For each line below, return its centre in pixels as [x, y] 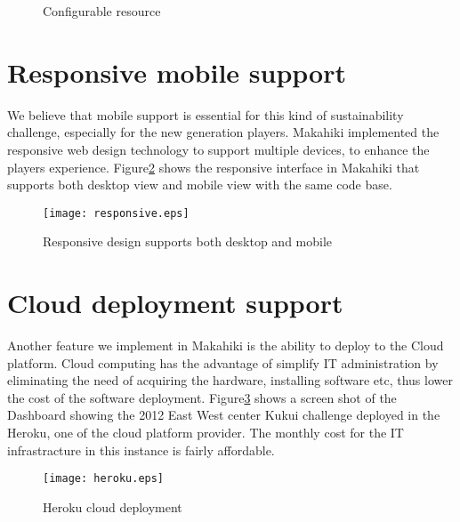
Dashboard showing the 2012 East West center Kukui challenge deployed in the [224, 415]
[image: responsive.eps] [116, 213]
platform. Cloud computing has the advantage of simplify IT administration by [223, 362]
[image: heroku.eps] [104, 479]
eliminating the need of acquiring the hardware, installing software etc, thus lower [230, 380]
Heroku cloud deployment [113, 506]
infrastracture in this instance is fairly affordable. [141, 450]
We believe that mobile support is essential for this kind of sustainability [206, 114]
